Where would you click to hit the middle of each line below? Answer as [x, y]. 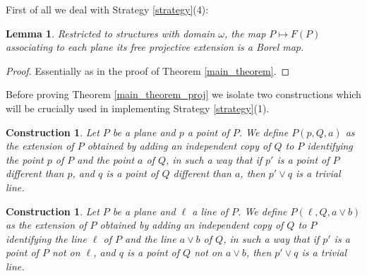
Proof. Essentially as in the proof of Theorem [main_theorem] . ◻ [148, 70]
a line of [210, 211]
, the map [245, 33]
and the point [106, 159]
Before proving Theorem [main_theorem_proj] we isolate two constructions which [183, 94]
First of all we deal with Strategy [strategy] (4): [107, 9]
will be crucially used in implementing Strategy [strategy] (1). [138, 108]
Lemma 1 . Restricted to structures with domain [110, 33]
